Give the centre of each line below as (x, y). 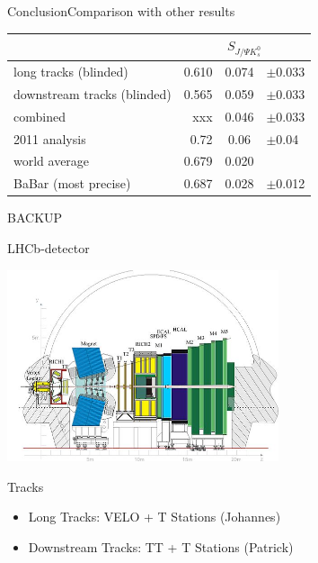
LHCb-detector (49, 248)
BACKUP (35, 218)
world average (52, 161)
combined (40, 116)
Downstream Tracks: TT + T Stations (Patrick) (161, 547)
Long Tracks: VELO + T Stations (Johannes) (155, 517)
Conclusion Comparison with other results (121, 11)
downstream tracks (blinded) (93, 93)
